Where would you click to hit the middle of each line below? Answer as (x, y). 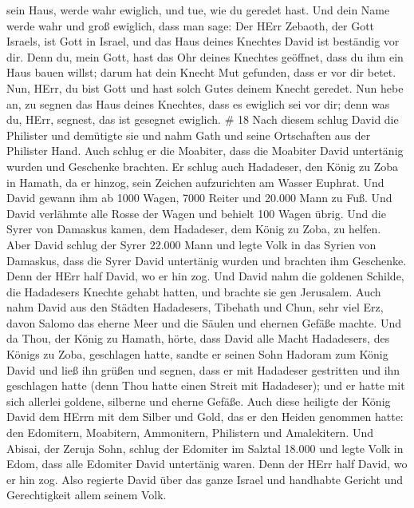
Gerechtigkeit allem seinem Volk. (87, 495)
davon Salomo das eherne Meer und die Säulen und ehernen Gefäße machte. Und (204, 322)
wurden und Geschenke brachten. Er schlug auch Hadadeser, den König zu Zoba (203, 166)
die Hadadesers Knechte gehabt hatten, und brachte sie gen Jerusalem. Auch (194, 291)
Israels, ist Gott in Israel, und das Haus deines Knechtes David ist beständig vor (203, 41)
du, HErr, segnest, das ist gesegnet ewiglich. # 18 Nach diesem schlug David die (203, 119)
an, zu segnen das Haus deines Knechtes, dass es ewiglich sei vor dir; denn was (198, 103)
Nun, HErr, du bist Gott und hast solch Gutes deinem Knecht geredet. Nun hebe (205, 87)
